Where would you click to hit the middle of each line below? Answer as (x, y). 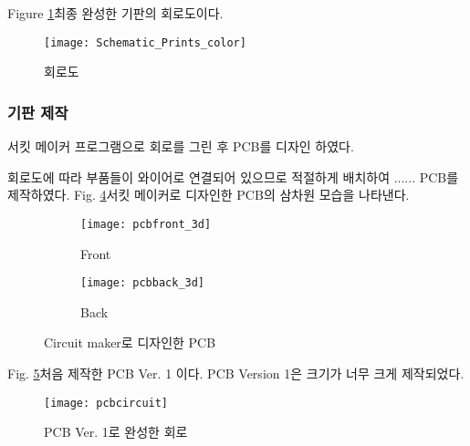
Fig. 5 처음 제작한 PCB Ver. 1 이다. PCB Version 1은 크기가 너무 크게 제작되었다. (236, 373)
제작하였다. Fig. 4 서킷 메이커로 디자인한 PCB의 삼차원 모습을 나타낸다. (209, 195)
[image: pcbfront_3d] (146, 224)
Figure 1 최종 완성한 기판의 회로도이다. (115, 13)
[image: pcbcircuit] (106, 403)
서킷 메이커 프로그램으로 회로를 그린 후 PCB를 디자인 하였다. (181, 146)
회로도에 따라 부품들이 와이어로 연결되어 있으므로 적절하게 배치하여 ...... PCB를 (233, 176)
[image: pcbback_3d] (143, 283)
